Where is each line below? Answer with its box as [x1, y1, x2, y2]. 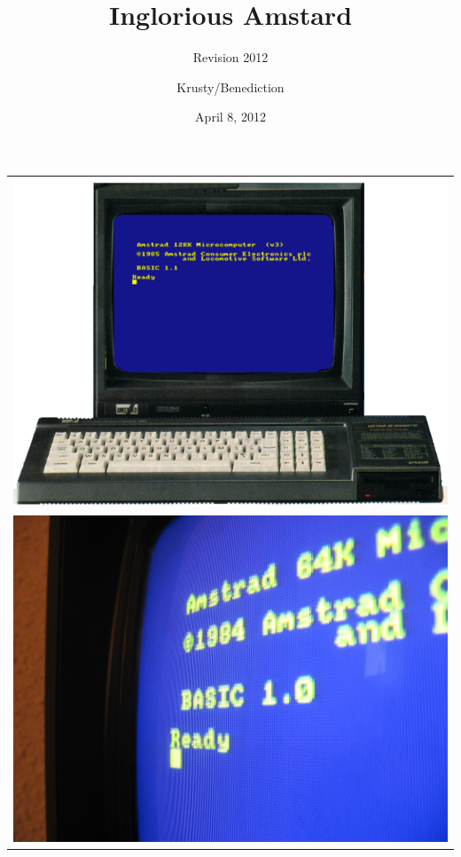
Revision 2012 [192, 48, 269, 67]
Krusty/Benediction [176, 77, 285, 96]
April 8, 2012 [195, 107, 266, 126]
